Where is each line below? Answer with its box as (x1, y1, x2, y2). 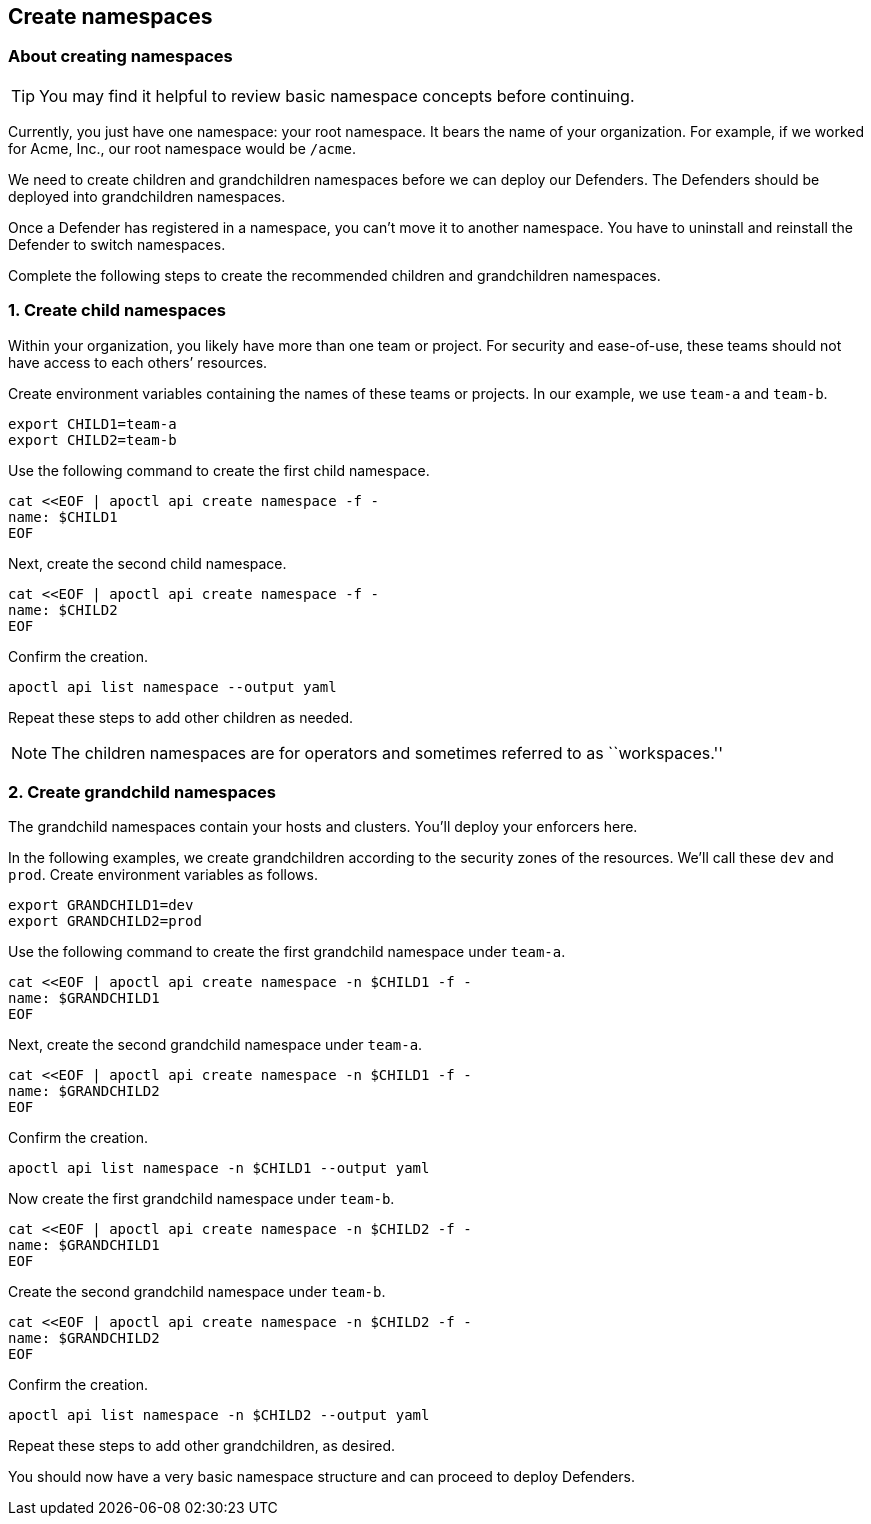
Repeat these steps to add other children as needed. (8, 708, 354, 726)
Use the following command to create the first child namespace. (8, 461, 430, 479)
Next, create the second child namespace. (8, 554, 287, 572)
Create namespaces (8, 4, 213, 29)
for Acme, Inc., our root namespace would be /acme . (8, 139, 356, 157)
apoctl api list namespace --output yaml (8, 678, 337, 695)
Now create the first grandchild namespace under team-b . (8, 1190, 395, 1208)
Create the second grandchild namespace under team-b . (8, 1283, 386, 1301)
